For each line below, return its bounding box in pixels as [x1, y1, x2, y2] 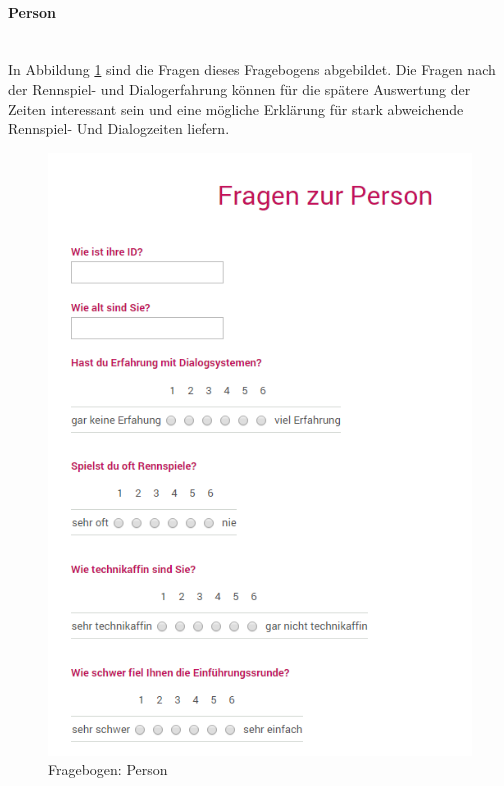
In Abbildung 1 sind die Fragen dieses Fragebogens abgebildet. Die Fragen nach [8, 59, 496, 80]
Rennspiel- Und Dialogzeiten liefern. [8, 118, 230, 139]
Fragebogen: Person [48, 759, 168, 780]
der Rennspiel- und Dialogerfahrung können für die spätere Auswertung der [8, 78, 471, 99]
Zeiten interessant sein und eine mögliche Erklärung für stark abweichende [8, 98, 464, 119]
